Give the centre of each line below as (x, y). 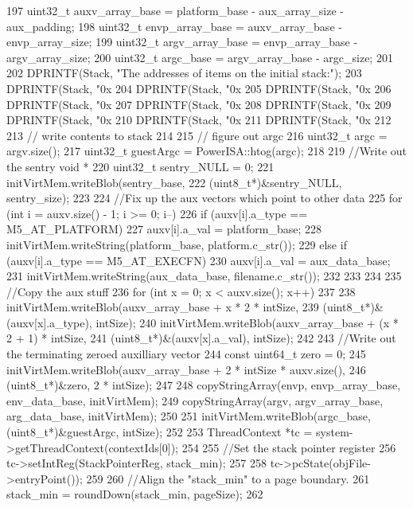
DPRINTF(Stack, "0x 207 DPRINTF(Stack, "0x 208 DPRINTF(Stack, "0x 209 (199, 104)
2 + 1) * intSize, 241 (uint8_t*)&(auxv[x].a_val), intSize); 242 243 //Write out (201, 338)
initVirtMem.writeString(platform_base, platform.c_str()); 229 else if (177, 244)
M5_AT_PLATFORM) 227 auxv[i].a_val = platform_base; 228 (164, 229)
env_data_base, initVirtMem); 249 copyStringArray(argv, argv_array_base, (195, 400)
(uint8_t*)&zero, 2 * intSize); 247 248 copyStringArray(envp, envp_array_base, (204, 385)
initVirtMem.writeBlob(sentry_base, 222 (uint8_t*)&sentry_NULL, (174, 182)
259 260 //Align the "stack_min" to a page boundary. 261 (228, 478)
